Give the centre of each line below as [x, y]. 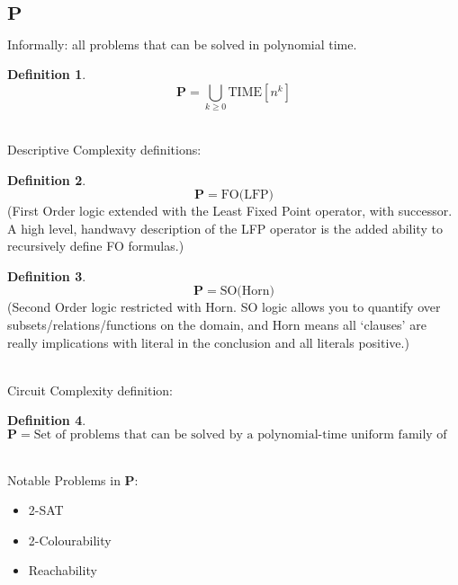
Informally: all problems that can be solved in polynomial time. [182, 44]
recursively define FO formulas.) [96, 246]
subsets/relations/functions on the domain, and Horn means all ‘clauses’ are [217, 325]
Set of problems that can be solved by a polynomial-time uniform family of [240, 435]
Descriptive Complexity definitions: [104, 149]
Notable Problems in [64, 479]
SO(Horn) [247, 292]
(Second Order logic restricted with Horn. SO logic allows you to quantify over [224, 307]
